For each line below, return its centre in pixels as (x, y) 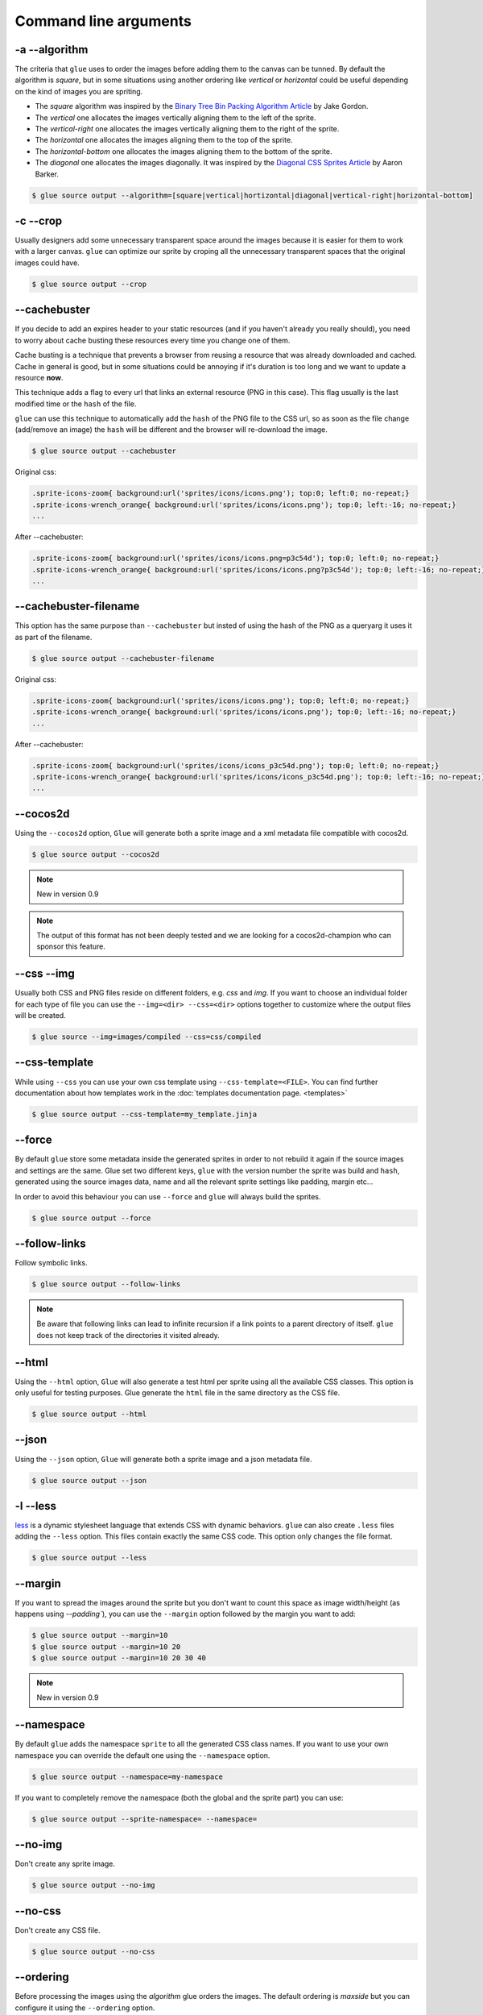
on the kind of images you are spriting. (79, 91)
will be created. (40, 1016)
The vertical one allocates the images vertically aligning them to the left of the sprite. (175, 118)
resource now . (39, 377)
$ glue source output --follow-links (106, 1284)
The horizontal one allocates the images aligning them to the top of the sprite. (164, 140)
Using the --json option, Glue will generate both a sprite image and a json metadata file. (163, 1459)
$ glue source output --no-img (94, 1885)
